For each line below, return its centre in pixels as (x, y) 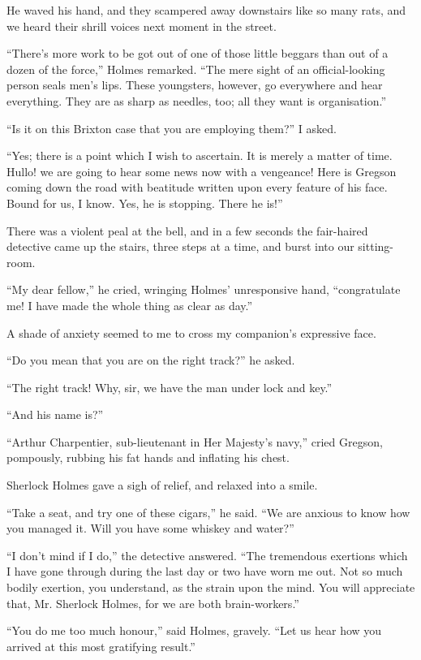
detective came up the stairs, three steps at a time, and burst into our (180, 246)
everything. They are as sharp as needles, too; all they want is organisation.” (197, 100)
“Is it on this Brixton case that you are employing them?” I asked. (172, 128)
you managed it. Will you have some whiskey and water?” (150, 528)
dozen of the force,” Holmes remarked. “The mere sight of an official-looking (196, 69)
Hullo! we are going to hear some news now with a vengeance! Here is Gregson (202, 171)
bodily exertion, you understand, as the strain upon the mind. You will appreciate (211, 587)
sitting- (376, 246)
